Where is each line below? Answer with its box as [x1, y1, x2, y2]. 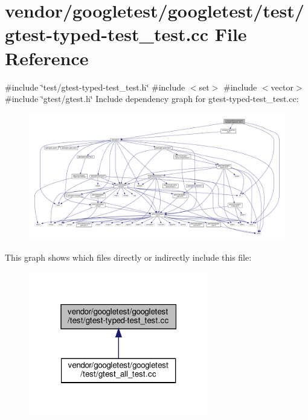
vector [271, 80, 294, 93]
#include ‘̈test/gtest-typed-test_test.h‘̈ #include [5, 80, 185, 93]
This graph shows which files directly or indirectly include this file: [5, 251, 252, 264]
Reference [5, 45, 89, 70]
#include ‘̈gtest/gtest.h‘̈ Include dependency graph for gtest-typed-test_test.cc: [5, 92, 299, 105]
